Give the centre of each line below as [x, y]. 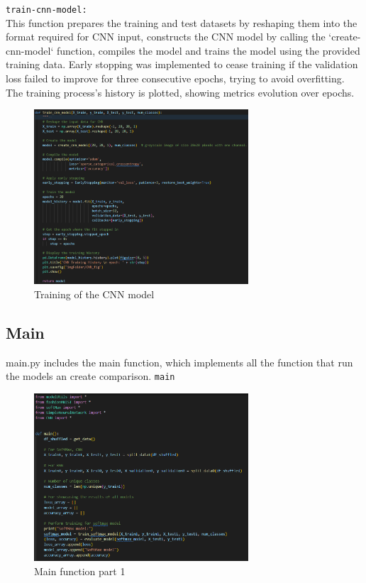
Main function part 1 [80, 571]
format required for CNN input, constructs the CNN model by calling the [166, 37]
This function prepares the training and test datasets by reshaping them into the [182, 22]
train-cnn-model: [46, 10]
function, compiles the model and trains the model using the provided [208, 50]
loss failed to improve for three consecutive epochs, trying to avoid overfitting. [175, 78]
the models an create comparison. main [90, 376]
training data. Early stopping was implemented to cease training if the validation [182, 64]
